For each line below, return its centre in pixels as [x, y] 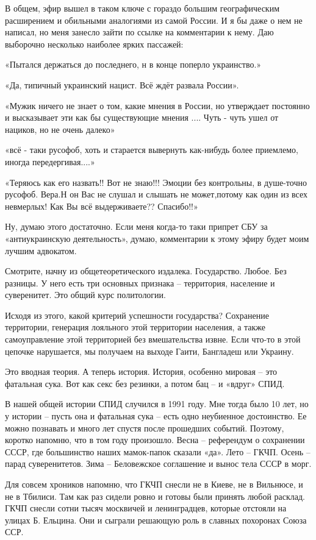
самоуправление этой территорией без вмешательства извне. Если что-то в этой [153, 339]
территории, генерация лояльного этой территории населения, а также [135, 327]
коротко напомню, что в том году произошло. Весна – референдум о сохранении [155, 440]
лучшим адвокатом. [41, 250]
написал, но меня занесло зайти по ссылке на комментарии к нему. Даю [139, 32]
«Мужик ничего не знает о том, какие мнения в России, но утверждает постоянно [157, 105]
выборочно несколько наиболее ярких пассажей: [94, 44]
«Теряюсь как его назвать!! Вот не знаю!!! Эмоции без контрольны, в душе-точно [156, 182]
